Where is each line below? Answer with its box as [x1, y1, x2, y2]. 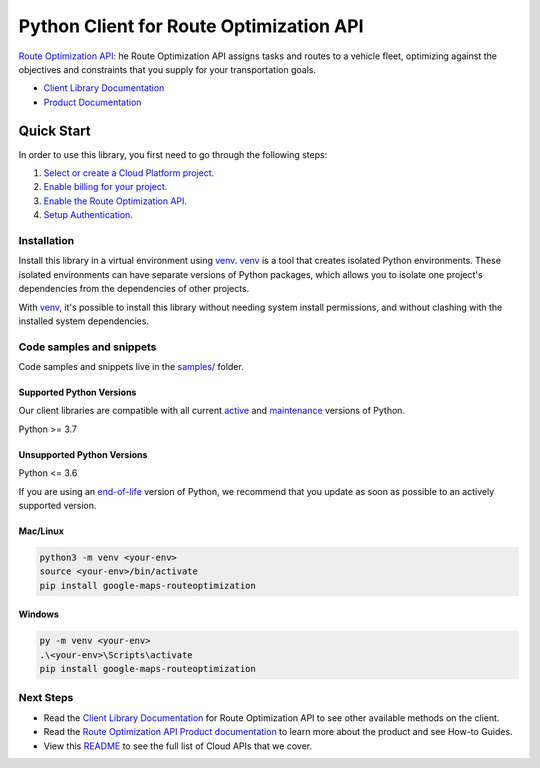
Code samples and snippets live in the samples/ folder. [18, 361, 244, 373]
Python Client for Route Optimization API [18, 15, 364, 37]
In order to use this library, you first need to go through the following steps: [18, 148, 328, 160]
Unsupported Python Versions [18, 448, 148, 460]
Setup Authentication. [43, 209, 134, 221]
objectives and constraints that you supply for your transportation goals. [18, 63, 317, 75]
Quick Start [18, 122, 91, 139]
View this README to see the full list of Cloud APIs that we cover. [43, 740, 313, 752]
